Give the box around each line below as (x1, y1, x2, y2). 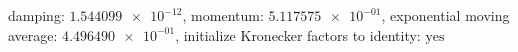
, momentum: (182, 5, 264, 25)
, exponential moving (381, 5, 510, 25)
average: (8, 24, 58, 45)
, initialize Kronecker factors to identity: (175, 24, 421, 45)
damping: (8, 5, 65, 25)
